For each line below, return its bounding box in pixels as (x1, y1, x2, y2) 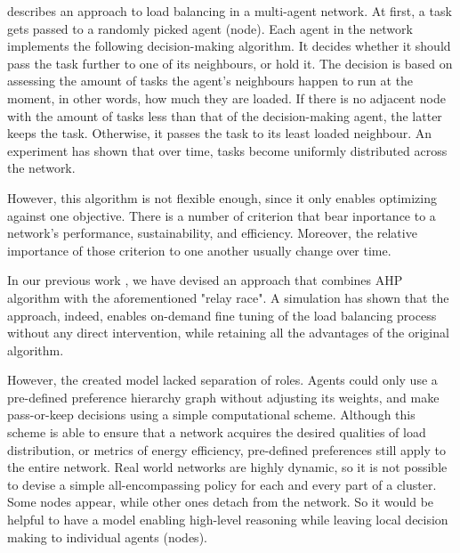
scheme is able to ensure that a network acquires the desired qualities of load (7, 423, 426, 442)
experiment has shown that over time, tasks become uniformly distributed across (7, 141, 448, 159)
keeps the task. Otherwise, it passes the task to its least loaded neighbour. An (7, 124, 432, 142)
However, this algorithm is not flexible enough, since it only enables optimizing (7, 188, 437, 207)
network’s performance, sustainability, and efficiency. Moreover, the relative (7, 224, 417, 242)
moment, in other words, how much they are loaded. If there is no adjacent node (7, 88, 447, 107)
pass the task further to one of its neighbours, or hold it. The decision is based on (7, 53, 453, 72)
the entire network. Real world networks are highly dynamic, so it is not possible (7, 458, 448, 476)
